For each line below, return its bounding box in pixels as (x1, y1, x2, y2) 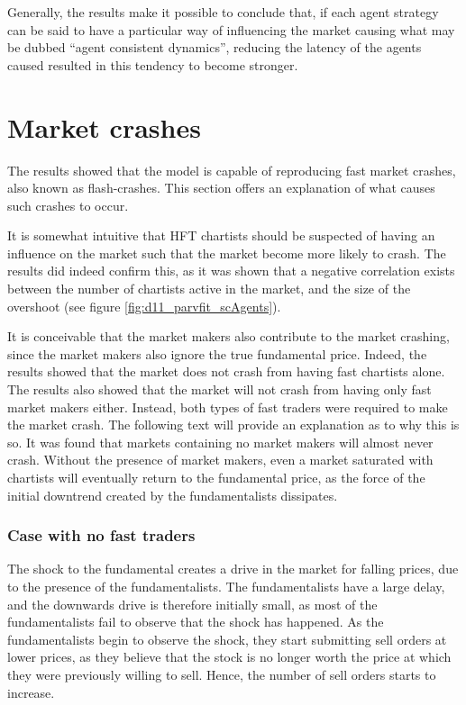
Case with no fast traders (7, 524, 196, 547)
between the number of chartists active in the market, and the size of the (7, 279, 411, 298)
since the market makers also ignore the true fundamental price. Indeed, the (7, 344, 427, 363)
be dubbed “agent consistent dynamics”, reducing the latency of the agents (7, 38, 422, 57)
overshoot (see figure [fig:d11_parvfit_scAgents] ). (7, 296, 281, 315)
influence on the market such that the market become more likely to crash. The (7, 243, 446, 262)
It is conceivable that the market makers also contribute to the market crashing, (7, 327, 450, 346)
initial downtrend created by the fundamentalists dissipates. (7, 485, 338, 504)
